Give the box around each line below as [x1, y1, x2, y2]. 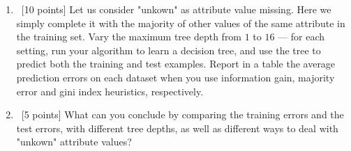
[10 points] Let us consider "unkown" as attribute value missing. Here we [21, 2, 331, 16]
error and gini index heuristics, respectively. [16, 84, 204, 98]
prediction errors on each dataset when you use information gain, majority [16, 70, 335, 84]
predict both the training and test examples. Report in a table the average [16, 56, 336, 71]
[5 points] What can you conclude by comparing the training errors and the [21, 107, 344, 122]
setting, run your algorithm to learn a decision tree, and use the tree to [16, 42, 321, 57]
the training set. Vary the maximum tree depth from [16, 29, 242, 44]
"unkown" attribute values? [16, 134, 132, 149]
